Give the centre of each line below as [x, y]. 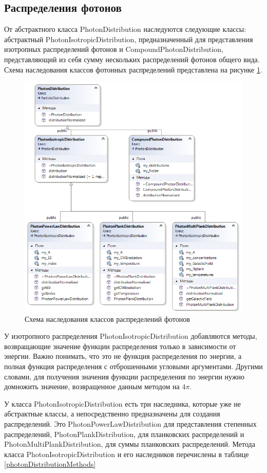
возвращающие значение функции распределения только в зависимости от [120, 346]
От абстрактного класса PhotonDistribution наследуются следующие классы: [125, 29]
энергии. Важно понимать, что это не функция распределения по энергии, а [123, 356]
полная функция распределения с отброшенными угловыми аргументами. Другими [133, 366]
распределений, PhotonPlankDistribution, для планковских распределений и [124, 434]
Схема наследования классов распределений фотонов [107, 319]
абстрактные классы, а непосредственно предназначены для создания [112, 414]
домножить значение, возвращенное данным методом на [92, 386]
